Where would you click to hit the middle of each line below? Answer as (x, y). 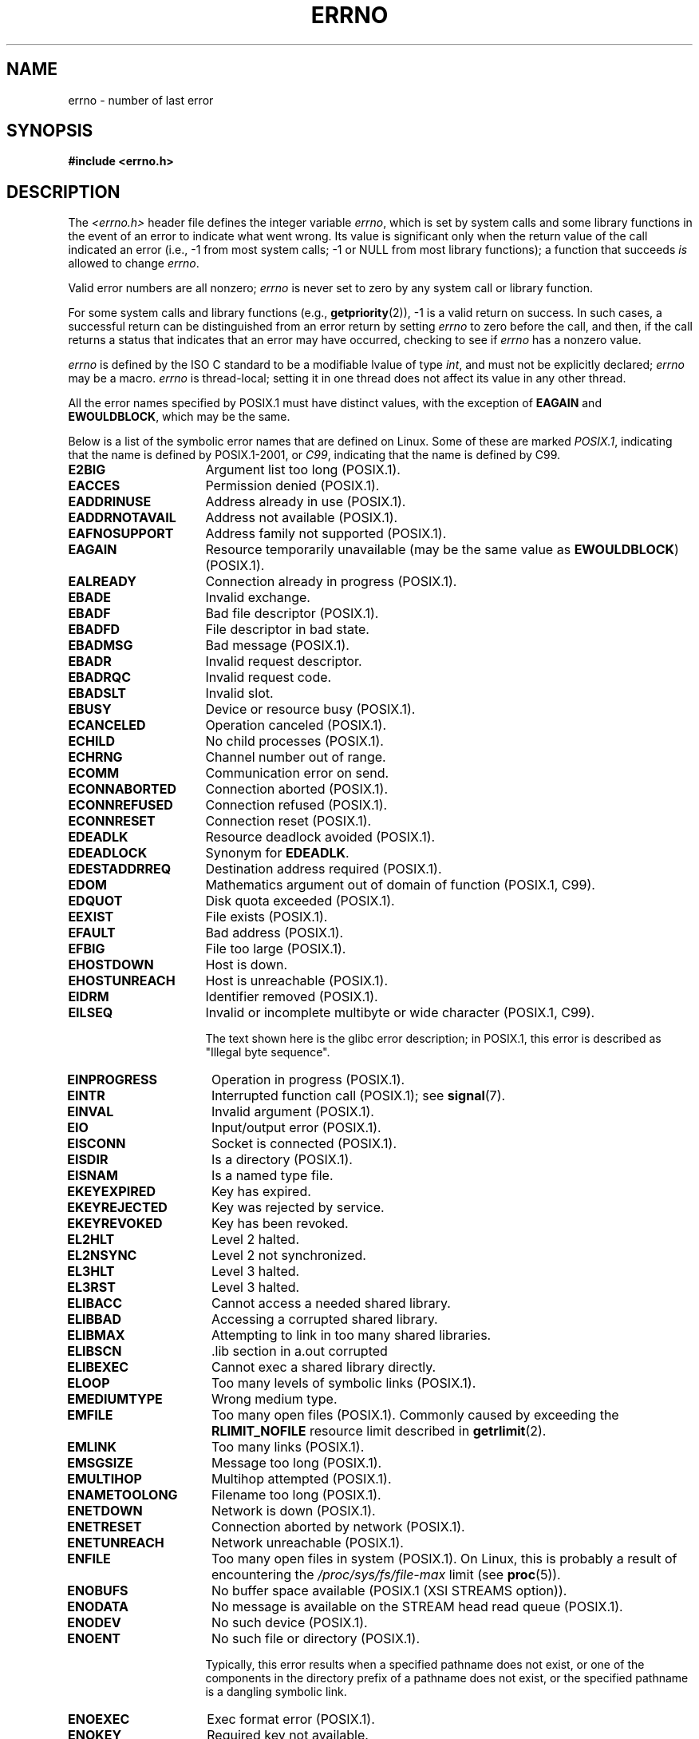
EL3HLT (91, 1272)
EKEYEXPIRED (111, 1192)
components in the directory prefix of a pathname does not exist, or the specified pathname (447, 1678)
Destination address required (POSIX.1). (324, 869)
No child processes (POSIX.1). (294, 741)
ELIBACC (95, 1303)
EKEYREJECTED (117, 1208)
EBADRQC (99, 677)
